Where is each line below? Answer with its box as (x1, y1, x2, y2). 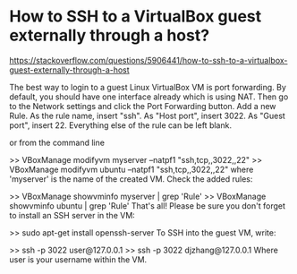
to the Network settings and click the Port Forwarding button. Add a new (9, 100, 276, 111)
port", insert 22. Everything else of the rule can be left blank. (9, 119, 233, 131)
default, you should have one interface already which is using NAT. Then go (9, 91, 289, 102)
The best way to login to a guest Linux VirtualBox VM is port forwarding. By (9, 81, 286, 92)
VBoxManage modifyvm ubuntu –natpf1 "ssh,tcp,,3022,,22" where (9, 164, 254, 175)
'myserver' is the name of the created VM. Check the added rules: (9, 173, 253, 184)
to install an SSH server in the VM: (9, 210, 136, 220)
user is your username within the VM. (9, 253, 148, 265)
